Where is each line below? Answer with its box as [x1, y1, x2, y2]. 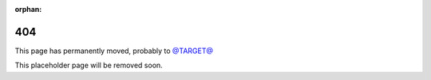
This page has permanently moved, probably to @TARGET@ [14, 46, 213, 55]
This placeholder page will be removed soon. [14, 60, 163, 70]
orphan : [14, 5, 42, 13]
